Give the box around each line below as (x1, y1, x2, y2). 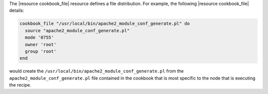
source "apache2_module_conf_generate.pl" (25, 28, 130, 33)
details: (9, 7, 24, 13)
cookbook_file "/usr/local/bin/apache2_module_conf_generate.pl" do (19, 21, 190, 27)
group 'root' (25, 48, 57, 54)
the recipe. (9, 82, 32, 88)
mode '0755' (25, 35, 54, 41)
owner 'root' (25, 42, 57, 47)
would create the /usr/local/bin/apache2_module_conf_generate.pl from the (9, 68, 184, 74)
